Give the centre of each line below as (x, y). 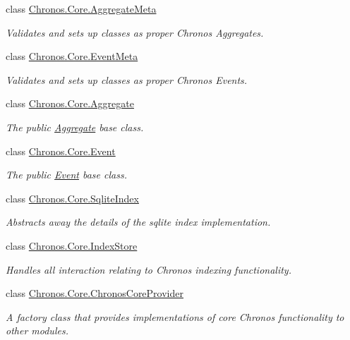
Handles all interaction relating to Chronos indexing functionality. (149, 269)
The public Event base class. (66, 175)
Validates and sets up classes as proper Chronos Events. (127, 79)
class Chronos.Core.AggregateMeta (81, 8)
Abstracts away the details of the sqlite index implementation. (138, 222)
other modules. (37, 330)
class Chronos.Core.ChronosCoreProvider (95, 293)
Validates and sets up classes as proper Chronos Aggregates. (135, 32)
